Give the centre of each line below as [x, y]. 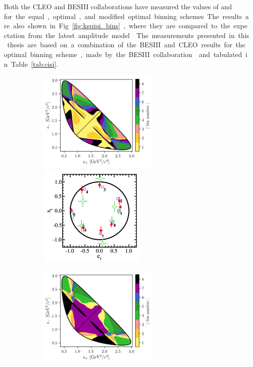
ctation [14, 35]
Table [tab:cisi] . [34, 64]
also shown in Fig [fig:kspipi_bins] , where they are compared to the [122, 26]
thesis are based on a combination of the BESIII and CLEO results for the [126, 45]
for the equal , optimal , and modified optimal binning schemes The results [123, 16]
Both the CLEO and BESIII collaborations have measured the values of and [118, 6]
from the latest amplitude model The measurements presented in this [139, 35]
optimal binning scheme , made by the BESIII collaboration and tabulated [123, 54]
